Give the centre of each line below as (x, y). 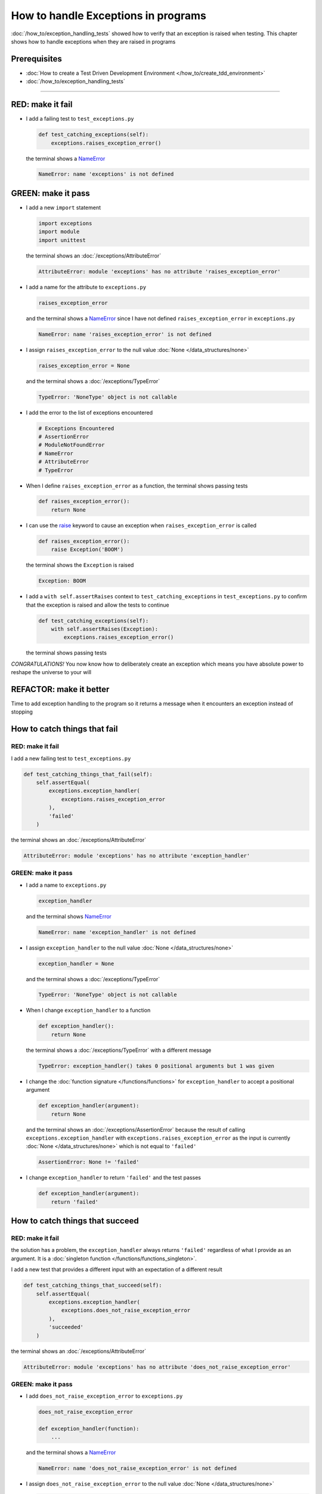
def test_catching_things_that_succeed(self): (93, 1285)
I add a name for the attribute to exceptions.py (86, 287)
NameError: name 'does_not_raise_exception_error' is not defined (137, 1468)
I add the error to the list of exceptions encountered (89, 412)
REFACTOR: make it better (60, 689)
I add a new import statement (64, 207)
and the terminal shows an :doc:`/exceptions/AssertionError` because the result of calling (136, 1129)
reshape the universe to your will (51, 672)
